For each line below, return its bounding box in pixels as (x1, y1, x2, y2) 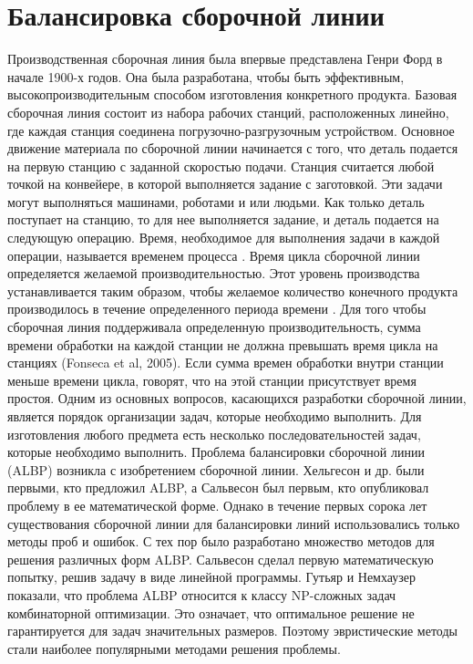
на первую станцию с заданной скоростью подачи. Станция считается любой (7, 156, 435, 175)
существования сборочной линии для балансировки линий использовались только (7, 514, 460, 533)
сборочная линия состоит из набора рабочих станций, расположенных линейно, (7, 102, 449, 121)
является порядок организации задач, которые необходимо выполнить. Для (7, 407, 422, 425)
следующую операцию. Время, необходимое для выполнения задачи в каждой (7, 228, 440, 247)
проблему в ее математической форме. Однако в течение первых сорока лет (7, 495, 427, 514)
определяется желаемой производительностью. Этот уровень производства (7, 264, 420, 283)
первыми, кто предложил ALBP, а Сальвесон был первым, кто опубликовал (7, 478, 429, 497)
